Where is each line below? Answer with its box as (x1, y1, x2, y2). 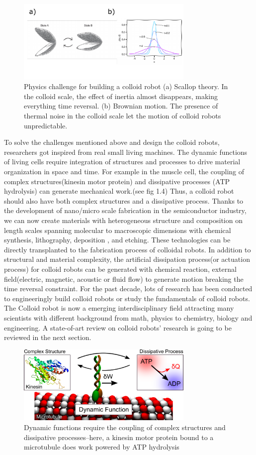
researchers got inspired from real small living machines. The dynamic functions (4, 146, 248, 157)
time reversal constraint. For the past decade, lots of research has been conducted (4, 283, 253, 294)
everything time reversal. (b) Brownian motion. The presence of (24, 101, 218, 111)
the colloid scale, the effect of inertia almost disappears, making (24, 91, 218, 101)
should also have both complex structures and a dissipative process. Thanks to (4, 195, 244, 206)
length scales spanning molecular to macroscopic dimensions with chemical (4, 225, 231, 235)
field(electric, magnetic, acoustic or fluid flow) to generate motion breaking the (4, 273, 244, 284)
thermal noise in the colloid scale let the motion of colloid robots (24, 111, 221, 121)
